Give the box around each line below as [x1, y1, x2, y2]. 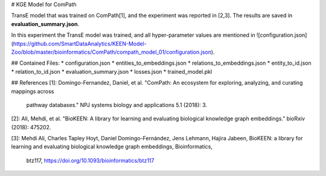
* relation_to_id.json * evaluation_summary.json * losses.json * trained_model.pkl [11, 68, 213, 75]
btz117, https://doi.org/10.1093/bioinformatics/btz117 [26, 157, 155, 164]
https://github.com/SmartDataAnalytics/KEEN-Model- [13, 40, 147, 47]
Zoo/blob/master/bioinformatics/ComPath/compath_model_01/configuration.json [11, 48, 211, 56]
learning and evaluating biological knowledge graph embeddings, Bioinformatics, [11, 143, 213, 151]
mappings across [11, 88, 54, 95]
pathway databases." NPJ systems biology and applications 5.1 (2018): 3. [26, 101, 208, 108]
